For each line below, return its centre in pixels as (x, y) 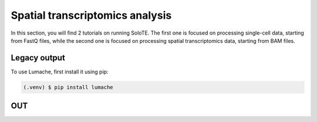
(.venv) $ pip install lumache (68, 87)
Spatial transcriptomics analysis (91, 15)
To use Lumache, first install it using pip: (60, 72)
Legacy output (38, 58)
